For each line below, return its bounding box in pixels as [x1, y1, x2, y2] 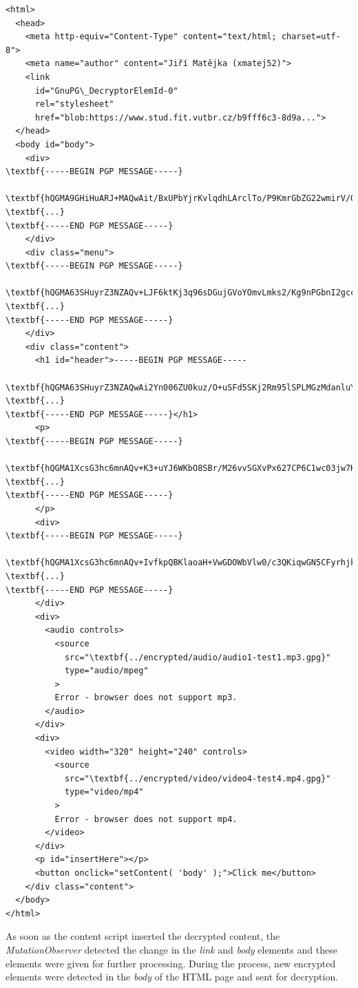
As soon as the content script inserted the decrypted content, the [6, 929, 280, 943]
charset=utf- [281, 32, 341, 42]
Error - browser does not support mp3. [54, 693, 238, 703]
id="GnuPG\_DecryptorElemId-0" [34, 85, 178, 96]
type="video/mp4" [64, 787, 144, 797]
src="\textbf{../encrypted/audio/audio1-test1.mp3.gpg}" [64, 652, 331, 662]
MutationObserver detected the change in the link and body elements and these [6, 942, 337, 956]
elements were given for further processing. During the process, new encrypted [6, 956, 336, 970]
